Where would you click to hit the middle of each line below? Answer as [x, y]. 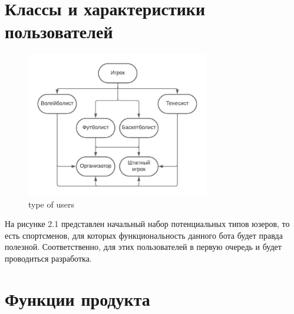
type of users [51, 204]
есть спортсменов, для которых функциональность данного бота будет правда [144, 235]
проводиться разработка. [48, 258]
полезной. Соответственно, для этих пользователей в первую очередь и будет [143, 247]
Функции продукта [77, 298]
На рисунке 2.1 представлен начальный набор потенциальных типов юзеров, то [147, 224]
